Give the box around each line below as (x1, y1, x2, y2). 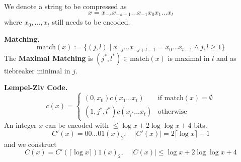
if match (157, 95, 184, 102)
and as (216, 52, 236, 63)
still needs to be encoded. (52, 17, 130, 27)
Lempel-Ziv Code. (4, 82, 68, 93)
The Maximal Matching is (4, 52, 93, 63)
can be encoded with (45, 120, 109, 130)
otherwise (157, 108, 187, 116)
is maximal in (168, 52, 210, 63)
